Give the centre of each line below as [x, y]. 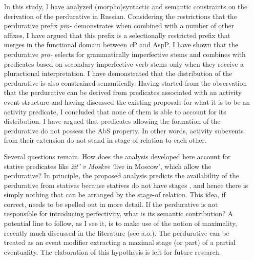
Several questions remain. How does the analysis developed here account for [117, 156]
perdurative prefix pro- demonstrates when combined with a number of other [119, 26]
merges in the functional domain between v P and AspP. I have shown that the [121, 45]
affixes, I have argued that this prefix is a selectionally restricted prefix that [117, 35]
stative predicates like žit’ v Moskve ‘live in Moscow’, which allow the [108, 166]
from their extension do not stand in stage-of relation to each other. [105, 140]
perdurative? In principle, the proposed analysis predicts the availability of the [122, 176]
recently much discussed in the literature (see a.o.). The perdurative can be [116, 232]
